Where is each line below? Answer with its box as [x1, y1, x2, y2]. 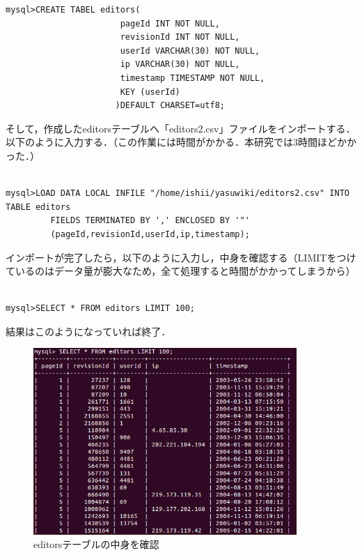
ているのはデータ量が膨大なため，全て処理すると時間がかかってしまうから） [6, 264, 356, 278]
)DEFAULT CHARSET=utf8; [115, 100, 225, 111]
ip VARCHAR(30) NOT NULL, [120, 59, 240, 70]
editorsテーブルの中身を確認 [33, 537, 159, 552]
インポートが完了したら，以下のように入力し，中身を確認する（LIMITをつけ [6, 250, 356, 264]
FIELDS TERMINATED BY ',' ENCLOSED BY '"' [50, 215, 250, 226]
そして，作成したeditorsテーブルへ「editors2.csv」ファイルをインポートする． [6, 121, 356, 135]
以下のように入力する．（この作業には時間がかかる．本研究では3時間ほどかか [6, 135, 356, 149]
